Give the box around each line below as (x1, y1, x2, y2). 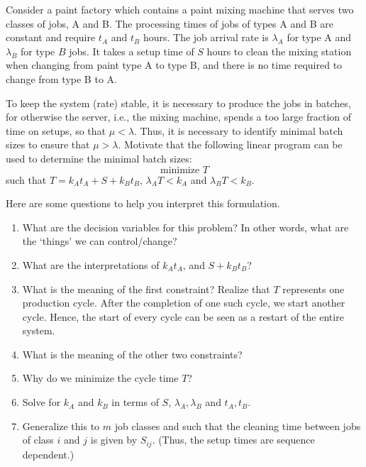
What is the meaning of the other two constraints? (22, 346, 243, 361)
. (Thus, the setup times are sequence (152, 432, 315, 447)
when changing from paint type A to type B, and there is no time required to (6, 57, 343, 72)
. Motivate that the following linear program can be (118, 137, 343, 152)
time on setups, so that (6, 123, 106, 138)
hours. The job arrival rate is (143, 30, 269, 45)
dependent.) (22, 446, 74, 461)
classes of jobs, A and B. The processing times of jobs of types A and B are (6, 16, 333, 31)
